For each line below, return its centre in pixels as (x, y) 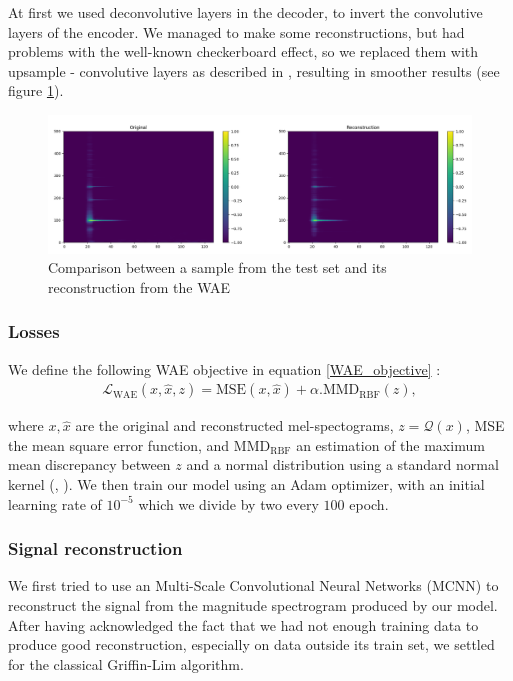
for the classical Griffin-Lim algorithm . (126, 663)
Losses (34, 331)
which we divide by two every (228, 503)
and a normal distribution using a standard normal (342, 464)
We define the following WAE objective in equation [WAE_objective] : (224, 368)
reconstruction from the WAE (139, 286)
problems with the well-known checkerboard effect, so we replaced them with (243, 51)
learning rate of (55, 503)
